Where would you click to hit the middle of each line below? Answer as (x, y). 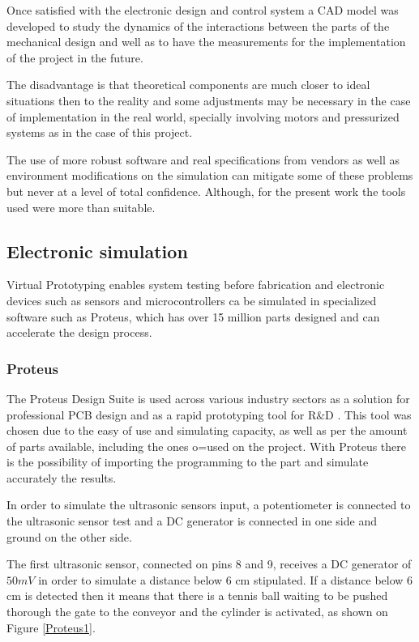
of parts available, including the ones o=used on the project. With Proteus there (207, 446)
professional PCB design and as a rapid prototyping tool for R (162, 414)
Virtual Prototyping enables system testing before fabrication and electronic (196, 285)
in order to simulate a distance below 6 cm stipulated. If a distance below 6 (226, 579)
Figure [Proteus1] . (51, 627)
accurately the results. (62, 477)
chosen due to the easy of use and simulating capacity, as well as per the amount (207, 430)
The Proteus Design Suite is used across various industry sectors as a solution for (208, 398)
